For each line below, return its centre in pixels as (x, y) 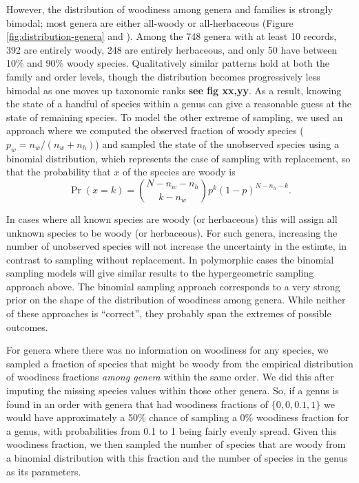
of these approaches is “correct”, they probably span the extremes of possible (169, 313)
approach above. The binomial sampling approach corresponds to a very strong (173, 286)
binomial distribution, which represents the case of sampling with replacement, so (178, 158)
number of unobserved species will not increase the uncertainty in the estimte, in (177, 246)
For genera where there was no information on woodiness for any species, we (167, 350)
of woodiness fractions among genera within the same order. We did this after (170, 377)
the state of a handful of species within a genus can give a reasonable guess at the (179, 104)
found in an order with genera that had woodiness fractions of (137, 404)
